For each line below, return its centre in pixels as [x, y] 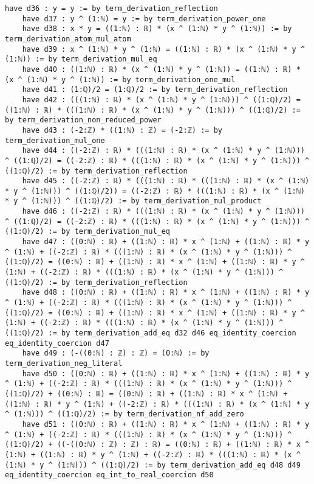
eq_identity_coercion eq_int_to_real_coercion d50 [109, 475]
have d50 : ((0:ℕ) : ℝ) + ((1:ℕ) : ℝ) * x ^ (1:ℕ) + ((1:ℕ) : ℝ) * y [166, 374]
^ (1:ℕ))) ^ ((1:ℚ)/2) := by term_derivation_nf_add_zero [125, 414]
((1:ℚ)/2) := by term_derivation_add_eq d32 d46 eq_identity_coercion [151, 333]
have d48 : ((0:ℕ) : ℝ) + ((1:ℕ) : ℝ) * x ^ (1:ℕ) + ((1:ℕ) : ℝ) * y [166, 293]
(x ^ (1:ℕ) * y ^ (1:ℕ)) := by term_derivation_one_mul [120, 79]
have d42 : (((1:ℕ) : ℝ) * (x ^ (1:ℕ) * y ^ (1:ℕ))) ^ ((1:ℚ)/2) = [161, 100]
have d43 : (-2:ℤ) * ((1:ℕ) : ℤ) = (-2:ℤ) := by [122, 130]
